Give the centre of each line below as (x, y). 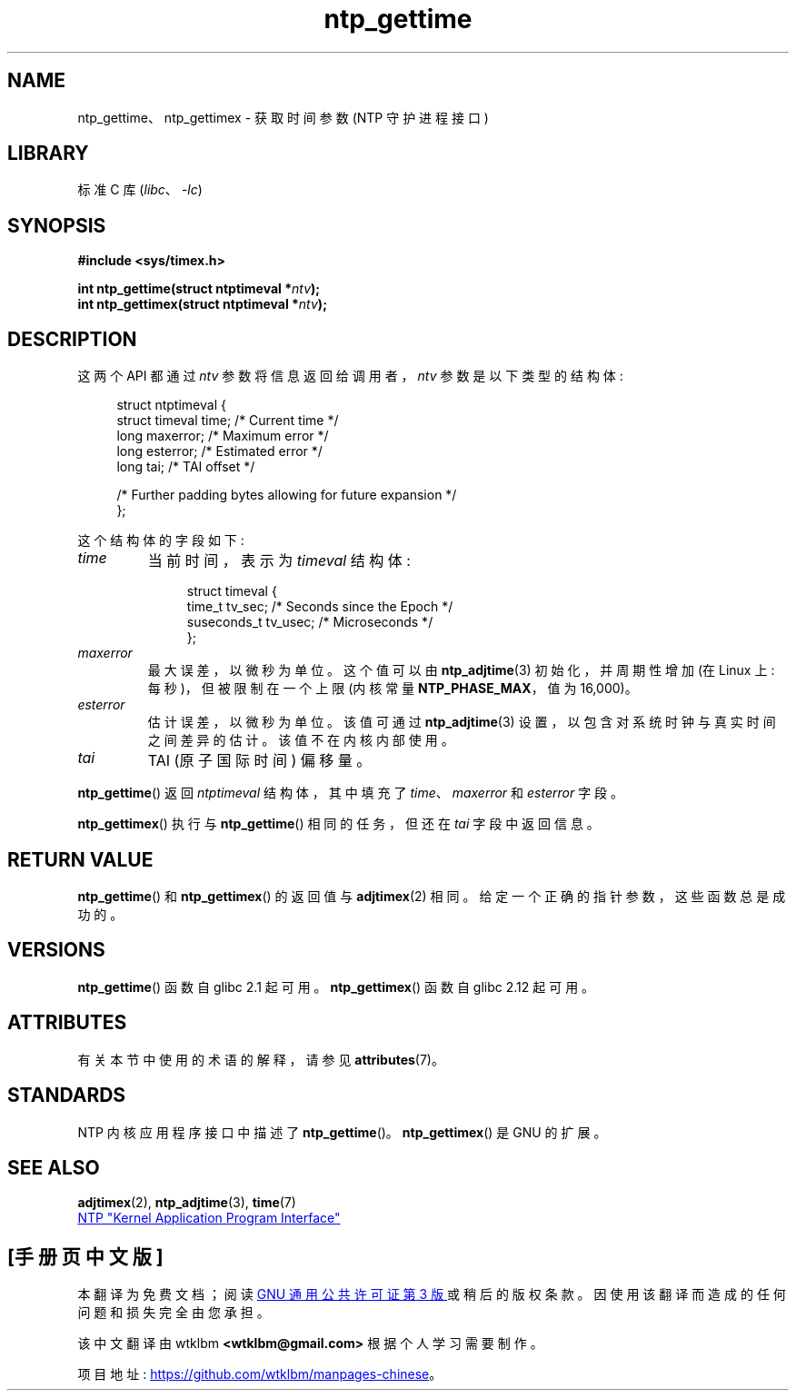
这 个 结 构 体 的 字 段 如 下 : (161, 540)
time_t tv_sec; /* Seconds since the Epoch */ (320, 607)
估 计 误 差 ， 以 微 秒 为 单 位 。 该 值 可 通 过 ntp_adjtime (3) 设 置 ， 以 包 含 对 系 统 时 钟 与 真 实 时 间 (462, 722)
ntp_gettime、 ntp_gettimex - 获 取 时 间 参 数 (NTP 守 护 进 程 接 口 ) (283, 117)
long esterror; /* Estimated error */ (219, 451)
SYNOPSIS (57, 225)
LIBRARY (48, 154)
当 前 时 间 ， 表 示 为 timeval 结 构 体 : (279, 561)
